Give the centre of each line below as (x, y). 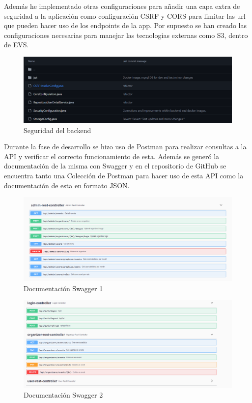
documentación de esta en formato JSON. (67, 185)
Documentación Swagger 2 (63, 394)
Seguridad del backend (57, 130)
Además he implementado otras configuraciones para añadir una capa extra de (122, 6)
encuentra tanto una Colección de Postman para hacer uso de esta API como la (124, 175)
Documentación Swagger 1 (63, 288)
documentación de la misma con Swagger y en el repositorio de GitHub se (115, 166)
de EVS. (16, 45)
